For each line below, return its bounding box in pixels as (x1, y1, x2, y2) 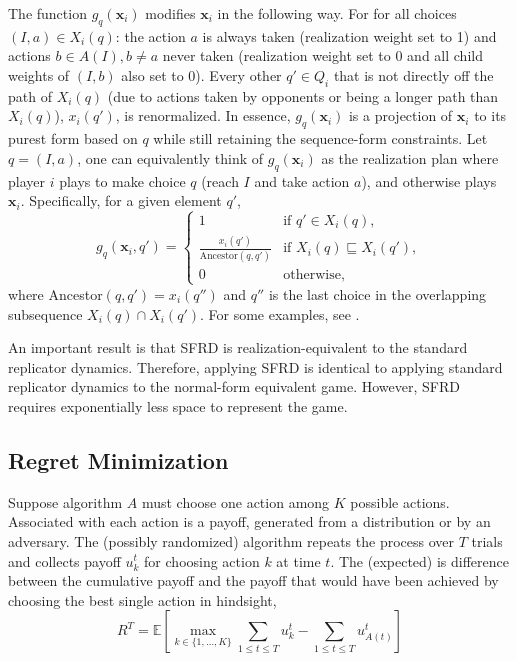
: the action (115, 25, 186, 46)
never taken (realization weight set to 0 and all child (162, 45, 483, 66)
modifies (145, 3, 196, 23)
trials (471, 530, 503, 551)
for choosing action (144, 550, 260, 571)
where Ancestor (8, 283, 103, 304)
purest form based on (8, 128, 138, 149)
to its (474, 105, 507, 126)
